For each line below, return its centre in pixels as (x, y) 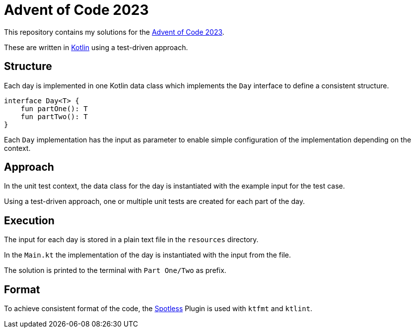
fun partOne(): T (54, 108)
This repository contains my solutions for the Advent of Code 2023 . (114, 32)
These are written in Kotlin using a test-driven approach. (96, 47)
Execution (29, 220)
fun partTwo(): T (54, 116)
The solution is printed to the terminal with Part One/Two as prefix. (115, 270)
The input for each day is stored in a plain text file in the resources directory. (131, 240)
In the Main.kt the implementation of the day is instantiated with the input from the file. (147, 255)
